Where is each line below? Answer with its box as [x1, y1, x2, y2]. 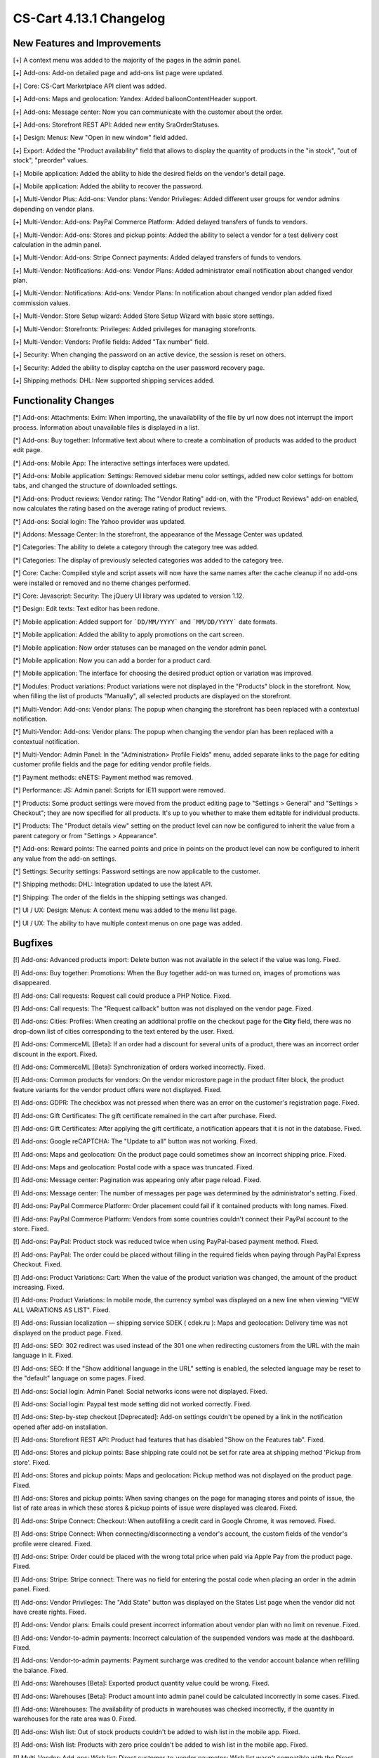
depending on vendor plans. [13, 205, 95, 213]
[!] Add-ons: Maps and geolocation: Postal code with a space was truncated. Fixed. [13, 1163, 255, 1172]
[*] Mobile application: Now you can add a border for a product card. [13, 656, 212, 665]
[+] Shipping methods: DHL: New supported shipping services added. [13, 376, 215, 385]
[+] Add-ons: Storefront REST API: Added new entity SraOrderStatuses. [13, 120, 220, 129]
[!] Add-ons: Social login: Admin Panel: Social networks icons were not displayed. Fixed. [13, 1387, 268, 1395]
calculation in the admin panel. [13, 240, 102, 249]
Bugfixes [13, 937, 53, 949]
